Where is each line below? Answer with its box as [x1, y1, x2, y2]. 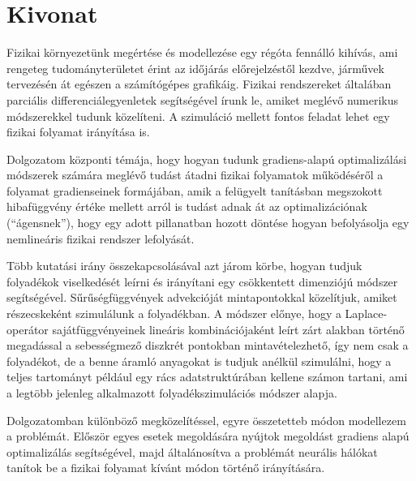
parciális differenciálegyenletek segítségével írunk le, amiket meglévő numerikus [6, 91, 399, 108]
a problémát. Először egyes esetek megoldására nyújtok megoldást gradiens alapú [6, 427, 410, 444]
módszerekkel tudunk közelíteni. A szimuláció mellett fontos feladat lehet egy [6, 107, 390, 124]
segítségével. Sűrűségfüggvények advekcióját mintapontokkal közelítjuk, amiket [6, 289, 397, 306]
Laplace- [345, 305, 388, 322]
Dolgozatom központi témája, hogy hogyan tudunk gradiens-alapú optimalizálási [6, 150, 407, 167]
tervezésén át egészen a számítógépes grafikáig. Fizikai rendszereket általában [6, 75, 392, 92]
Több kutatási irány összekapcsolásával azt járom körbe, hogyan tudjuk [6, 257, 362, 274]
